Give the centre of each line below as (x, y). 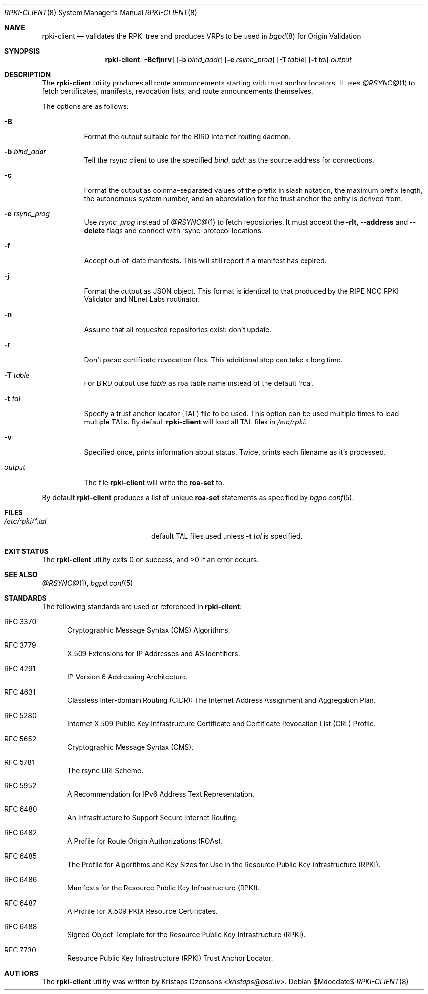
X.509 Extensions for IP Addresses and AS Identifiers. (154, 653)
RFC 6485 (21, 856)
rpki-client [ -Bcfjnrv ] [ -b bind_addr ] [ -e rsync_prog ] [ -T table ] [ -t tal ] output (228, 59)
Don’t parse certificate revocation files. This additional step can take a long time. (214, 360)
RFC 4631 (20, 692)
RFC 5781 (20, 762)
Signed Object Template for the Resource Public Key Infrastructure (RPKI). (186, 935)
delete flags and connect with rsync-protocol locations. (173, 230)
